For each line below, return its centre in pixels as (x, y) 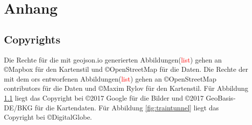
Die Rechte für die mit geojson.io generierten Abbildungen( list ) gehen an (113, 59)
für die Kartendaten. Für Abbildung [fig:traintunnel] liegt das (127, 107)
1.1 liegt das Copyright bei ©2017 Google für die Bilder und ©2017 (104, 97)
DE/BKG (18, 107)
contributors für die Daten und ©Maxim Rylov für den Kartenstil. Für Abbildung (126, 88)
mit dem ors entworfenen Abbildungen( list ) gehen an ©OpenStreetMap (110, 78)
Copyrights (32, 39)
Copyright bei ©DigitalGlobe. (48, 117)
